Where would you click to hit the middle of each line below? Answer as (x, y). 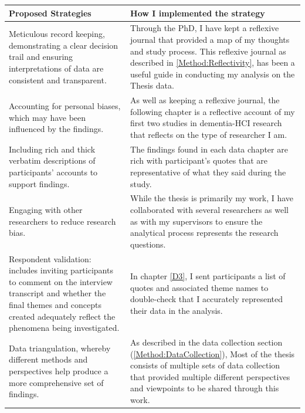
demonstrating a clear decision (64, 45)
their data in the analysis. (177, 310)
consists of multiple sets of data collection (205, 365)
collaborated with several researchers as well (209, 209)
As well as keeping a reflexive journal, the (205, 100)
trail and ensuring (41, 57)
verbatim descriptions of (52, 160)
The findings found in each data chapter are (209, 149)
